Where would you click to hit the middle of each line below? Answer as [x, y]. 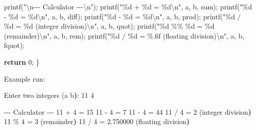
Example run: [25, 78]
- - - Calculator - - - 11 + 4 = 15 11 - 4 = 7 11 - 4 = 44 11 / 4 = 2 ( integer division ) [128, 111]
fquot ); [14, 45]
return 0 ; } [22, 62]
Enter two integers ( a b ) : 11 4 [49, 95]
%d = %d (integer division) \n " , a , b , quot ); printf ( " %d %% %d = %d [109, 26]
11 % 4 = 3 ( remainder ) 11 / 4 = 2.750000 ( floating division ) [97, 121]
